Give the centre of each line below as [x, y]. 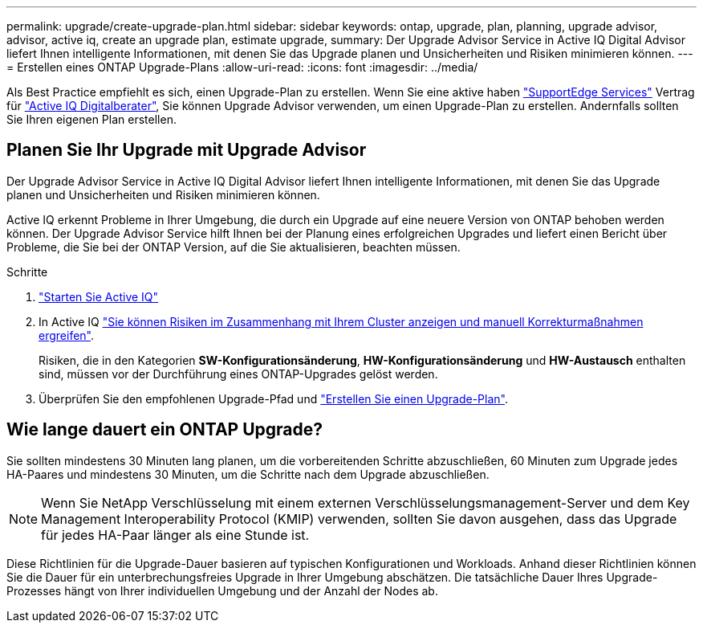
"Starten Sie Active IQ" [99, 296]
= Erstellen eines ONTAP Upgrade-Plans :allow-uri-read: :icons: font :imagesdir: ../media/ [242, 67]
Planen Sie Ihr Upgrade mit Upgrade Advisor [187, 150]
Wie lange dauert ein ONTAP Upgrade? [165, 430]
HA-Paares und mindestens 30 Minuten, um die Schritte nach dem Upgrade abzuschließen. [248, 474]
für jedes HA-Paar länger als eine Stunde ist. [175, 535]
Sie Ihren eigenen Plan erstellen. [91, 119]
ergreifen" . [67, 335]
